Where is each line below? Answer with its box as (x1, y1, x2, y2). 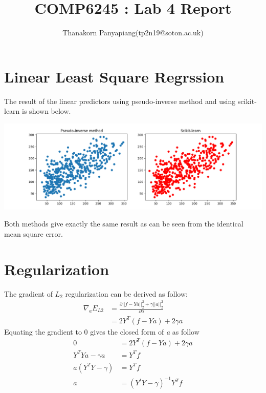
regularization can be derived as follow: (65, 288, 188, 299)
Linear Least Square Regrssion (4, 66, 225, 87)
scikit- (237, 95, 257, 106)
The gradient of (4, 288, 53, 299)
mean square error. (4, 228, 63, 239)
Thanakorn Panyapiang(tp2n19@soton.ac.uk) (62, 27, 204, 38)
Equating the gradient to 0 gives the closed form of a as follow (4, 326, 199, 337)
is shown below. (22, 106, 71, 116)
